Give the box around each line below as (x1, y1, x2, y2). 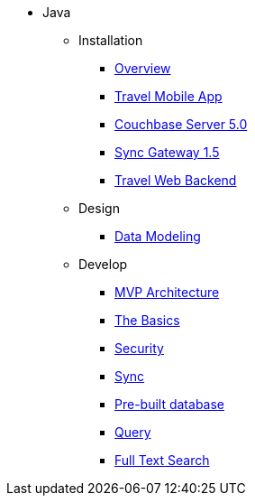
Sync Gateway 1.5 (114, 144, 220, 160)
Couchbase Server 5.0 (114, 116, 248, 132)
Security (114, 340, 164, 356)
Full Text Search (114, 452, 210, 468)
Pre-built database (114, 396, 225, 412)
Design (78, 200, 120, 216)
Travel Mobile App (114, 88, 223, 104)
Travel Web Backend (114, 172, 237, 188)
